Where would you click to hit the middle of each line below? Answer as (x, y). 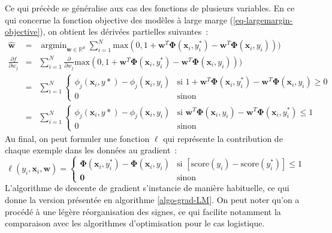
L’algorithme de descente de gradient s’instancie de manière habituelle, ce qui (147, 188)
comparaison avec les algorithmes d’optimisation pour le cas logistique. (135, 223)
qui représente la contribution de (223, 138)
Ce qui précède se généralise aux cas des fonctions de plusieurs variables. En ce (150, 8)
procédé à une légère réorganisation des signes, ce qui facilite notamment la (143, 211)
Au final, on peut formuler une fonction (77, 138)
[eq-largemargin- (263, 19)
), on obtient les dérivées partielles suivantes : (124, 31)
